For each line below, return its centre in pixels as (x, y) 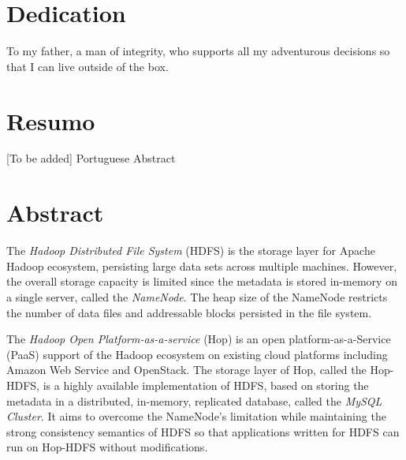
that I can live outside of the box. (88, 66)
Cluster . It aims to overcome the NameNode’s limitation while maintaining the (196, 416)
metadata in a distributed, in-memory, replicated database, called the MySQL (194, 400)
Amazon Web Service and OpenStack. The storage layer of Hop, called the (186, 370)
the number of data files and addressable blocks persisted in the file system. (189, 312)
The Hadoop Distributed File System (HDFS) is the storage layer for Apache (191, 251)
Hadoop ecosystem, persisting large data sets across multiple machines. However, (202, 266)
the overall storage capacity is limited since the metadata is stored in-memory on (202, 281)
